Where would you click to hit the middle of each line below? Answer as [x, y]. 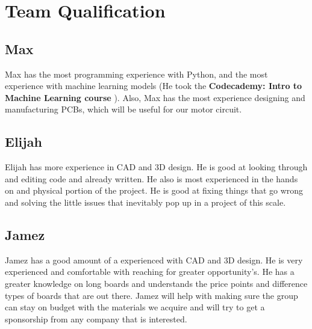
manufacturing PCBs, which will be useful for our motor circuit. [123, 109]
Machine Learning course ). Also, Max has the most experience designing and [155, 97]
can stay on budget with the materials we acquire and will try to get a [135, 307]
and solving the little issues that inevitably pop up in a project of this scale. [145, 202]
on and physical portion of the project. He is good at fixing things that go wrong [154, 190]
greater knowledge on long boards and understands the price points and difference [156, 283]
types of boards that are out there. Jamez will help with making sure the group [151, 295]
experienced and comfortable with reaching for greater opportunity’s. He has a [150, 272]
